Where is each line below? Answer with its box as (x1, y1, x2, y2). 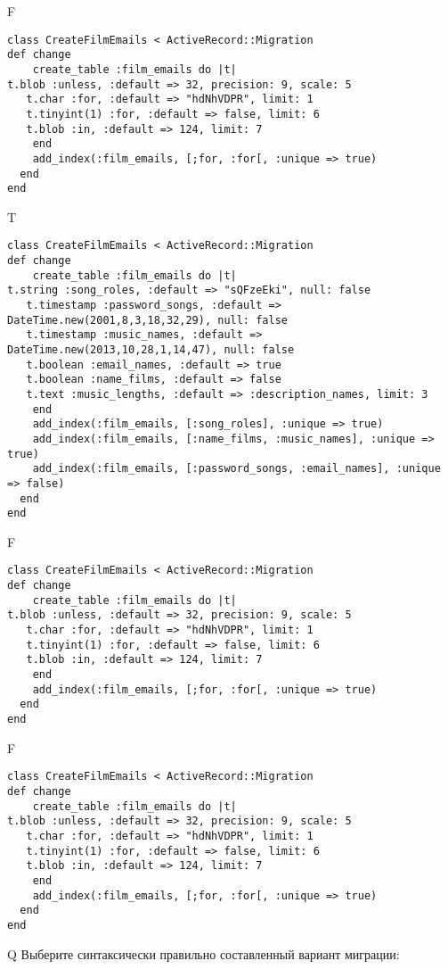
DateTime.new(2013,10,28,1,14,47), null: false (7, 344, 295, 356)
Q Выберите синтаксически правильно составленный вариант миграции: (7, 944, 400, 963)
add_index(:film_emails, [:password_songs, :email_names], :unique (32, 462, 441, 476)
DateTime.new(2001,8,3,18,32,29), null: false (7, 313, 288, 327)
